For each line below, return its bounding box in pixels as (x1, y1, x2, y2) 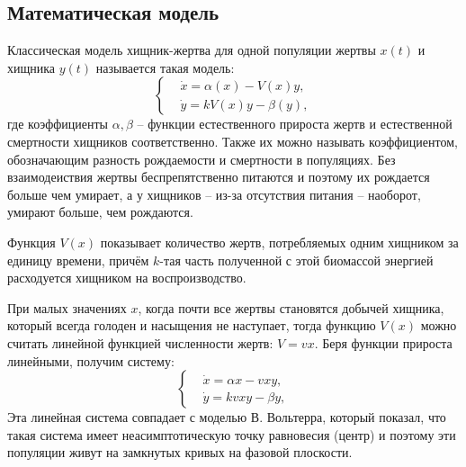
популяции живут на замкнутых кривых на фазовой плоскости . (7, 443, 353, 462)
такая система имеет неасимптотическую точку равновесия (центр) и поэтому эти (7, 425, 456, 444)
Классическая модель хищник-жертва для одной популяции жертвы (7, 40, 376, 59)
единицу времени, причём (7, 250, 149, 269)
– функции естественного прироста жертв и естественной (137, 114, 453, 133)
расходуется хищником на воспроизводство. (7, 268, 246, 287)
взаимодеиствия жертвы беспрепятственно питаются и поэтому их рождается (7, 167, 430, 186)
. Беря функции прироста (314, 333, 453, 352)
